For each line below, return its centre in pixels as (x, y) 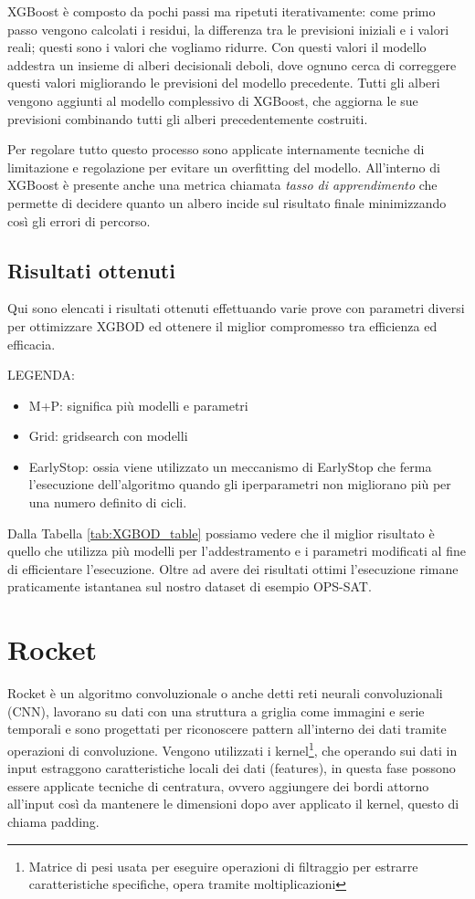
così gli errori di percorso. (79, 220)
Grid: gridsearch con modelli (108, 436)
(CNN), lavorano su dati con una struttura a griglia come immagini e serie (216, 711)
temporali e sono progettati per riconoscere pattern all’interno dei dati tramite (227, 729)
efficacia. (32, 344)
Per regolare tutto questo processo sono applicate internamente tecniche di (216, 149)
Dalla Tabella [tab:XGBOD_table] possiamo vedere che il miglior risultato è (221, 533)
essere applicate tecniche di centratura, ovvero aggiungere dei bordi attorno (218, 785)
